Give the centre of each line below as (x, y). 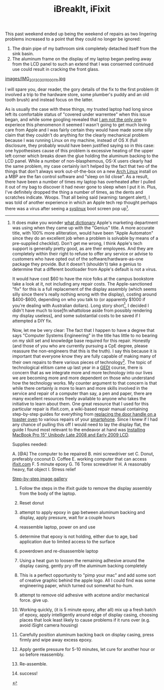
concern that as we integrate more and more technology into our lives (82, 372)
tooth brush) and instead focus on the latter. (49, 100)
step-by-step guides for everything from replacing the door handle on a (84, 414)
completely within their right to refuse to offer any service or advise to (82, 254)
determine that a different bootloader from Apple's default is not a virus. (84, 269)
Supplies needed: (30, 444)
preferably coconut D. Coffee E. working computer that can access (79, 459)
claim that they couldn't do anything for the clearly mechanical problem (77, 135)
